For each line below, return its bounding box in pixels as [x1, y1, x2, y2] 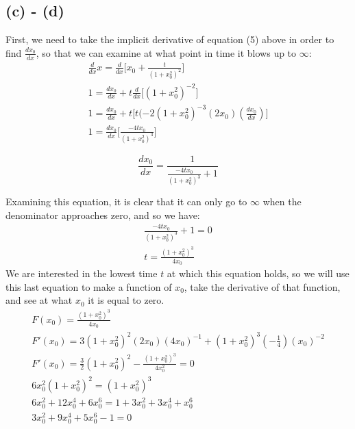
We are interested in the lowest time [5, 266, 158, 281]
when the [262, 194, 302, 209]
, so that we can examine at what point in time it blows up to [36, 45, 297, 60]
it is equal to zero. [88, 293, 164, 307]
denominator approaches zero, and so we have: [5, 207, 200, 222]
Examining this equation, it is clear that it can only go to [5, 194, 247, 209]
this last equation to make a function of [5, 279, 172, 294]
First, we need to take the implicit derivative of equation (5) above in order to [5, 32, 334, 47]
